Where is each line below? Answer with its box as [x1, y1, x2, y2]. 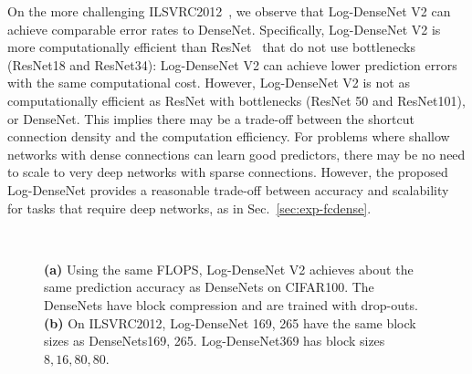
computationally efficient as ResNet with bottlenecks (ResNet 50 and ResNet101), [7, 90, 466, 109]
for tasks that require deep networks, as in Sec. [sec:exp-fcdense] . [7, 198, 372, 217]
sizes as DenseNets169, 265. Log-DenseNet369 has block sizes [44, 331, 385, 350]
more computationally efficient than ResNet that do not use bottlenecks [7, 37, 415, 57]
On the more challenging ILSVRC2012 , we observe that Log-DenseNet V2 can [7, 2, 451, 20]
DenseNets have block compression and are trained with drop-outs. [44, 295, 418, 314]
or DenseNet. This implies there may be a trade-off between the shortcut [7, 109, 414, 128]
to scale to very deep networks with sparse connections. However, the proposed [7, 162, 448, 182]
